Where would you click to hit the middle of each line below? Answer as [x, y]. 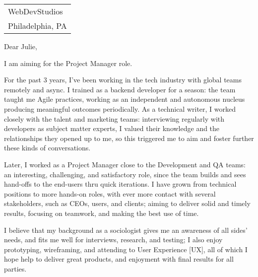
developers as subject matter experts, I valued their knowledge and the [112, 128]
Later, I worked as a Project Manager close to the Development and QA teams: [125, 164]
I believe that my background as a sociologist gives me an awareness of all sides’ [126, 230]
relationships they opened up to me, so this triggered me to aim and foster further [129, 138]
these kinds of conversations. [47, 148]
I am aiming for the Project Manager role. [68, 63]
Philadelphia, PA [37, 26]
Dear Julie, [21, 46]
